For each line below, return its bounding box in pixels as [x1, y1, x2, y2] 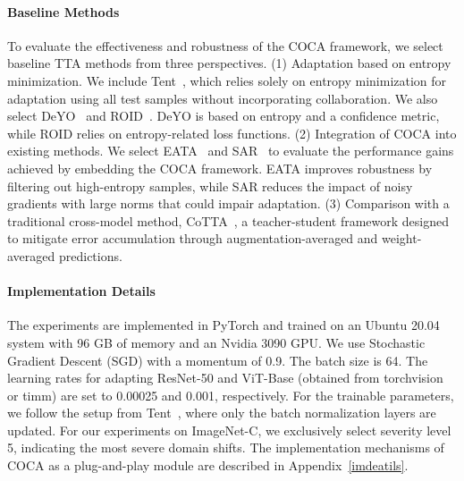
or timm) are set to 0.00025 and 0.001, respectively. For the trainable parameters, [7, 385, 454, 404]
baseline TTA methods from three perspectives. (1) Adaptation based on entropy [7, 54, 451, 72]
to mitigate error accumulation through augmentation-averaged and [7, 229, 378, 248]
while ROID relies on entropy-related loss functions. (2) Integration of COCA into [7, 123, 457, 142]
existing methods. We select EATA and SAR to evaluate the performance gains [7, 141, 454, 160]
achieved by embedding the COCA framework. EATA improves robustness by [7, 158, 433, 177]
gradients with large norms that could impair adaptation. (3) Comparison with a [7, 194, 450, 213]
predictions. [58, 246, 122, 265]
